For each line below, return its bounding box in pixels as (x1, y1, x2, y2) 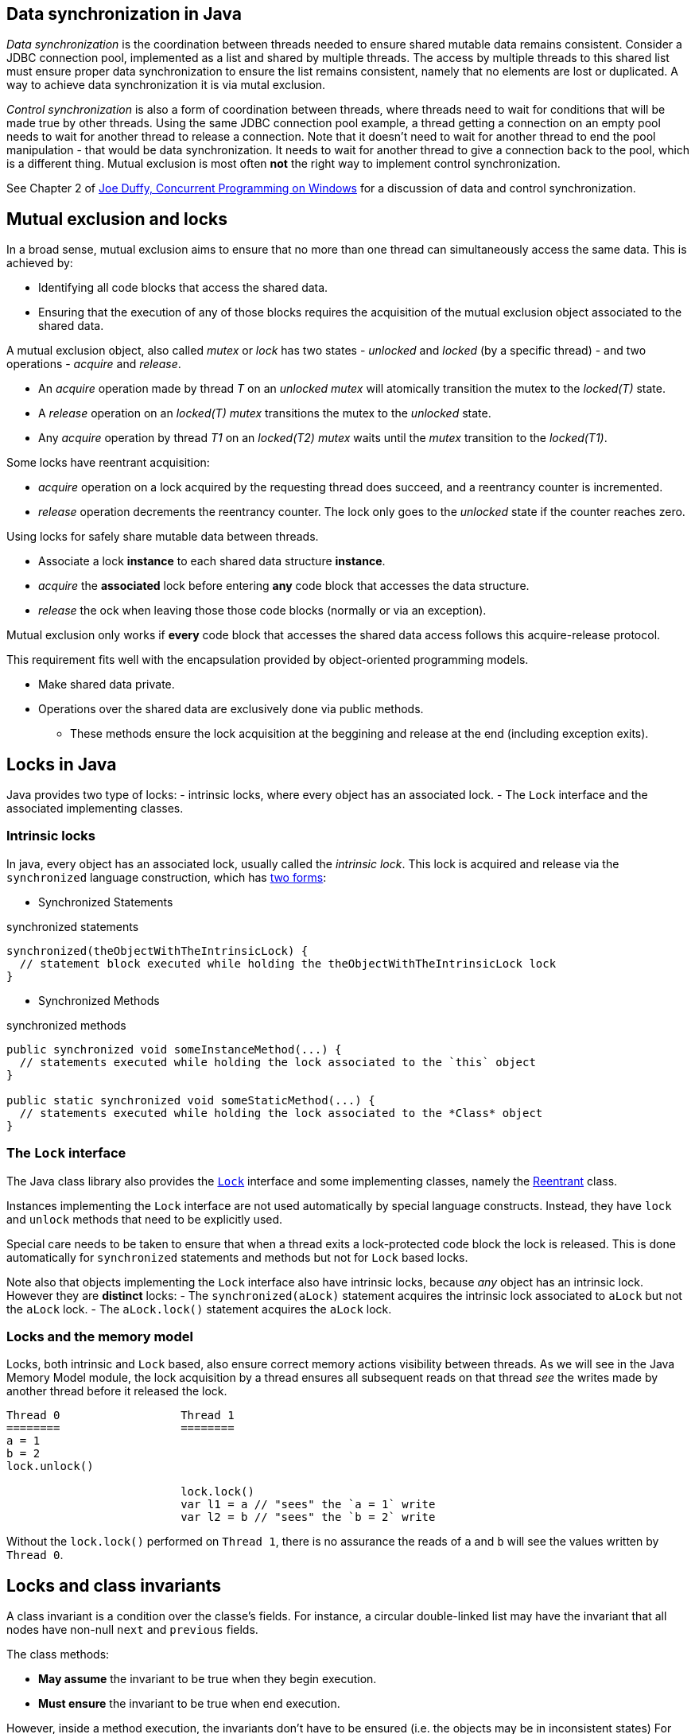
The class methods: (6, 1647, 110, 1662)
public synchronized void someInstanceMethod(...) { (6, 1042, 342, 1056)
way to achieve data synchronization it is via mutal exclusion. (6, 78, 326, 92)
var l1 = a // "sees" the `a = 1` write (181, 1498, 436, 1511)
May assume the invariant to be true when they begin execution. (38, 1672, 377, 1686)
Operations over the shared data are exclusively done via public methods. (38, 702, 424, 716)
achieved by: (6, 256, 73, 270)
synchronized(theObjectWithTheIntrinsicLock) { (6, 944, 309, 957)
